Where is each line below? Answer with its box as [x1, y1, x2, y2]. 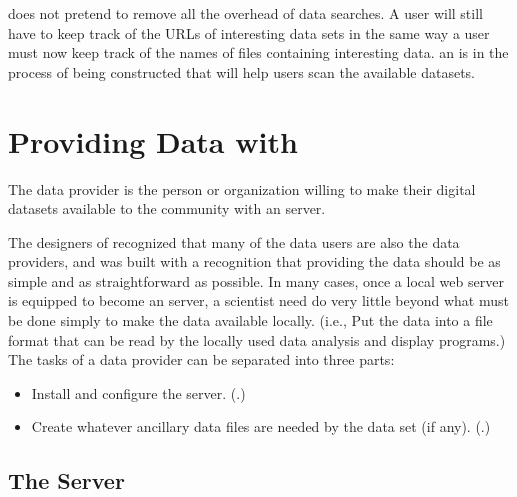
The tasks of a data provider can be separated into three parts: [8, 349, 395, 370]
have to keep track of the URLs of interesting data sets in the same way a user [8, 22, 490, 43]
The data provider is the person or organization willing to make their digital [8, 178, 476, 199]
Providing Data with [8, 120, 298, 161]
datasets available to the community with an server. [8, 198, 326, 219]
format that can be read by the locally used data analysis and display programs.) [8, 329, 506, 350]
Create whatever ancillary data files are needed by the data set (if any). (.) [31, 416, 491, 437]
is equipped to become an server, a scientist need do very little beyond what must [8, 290, 509, 311]
